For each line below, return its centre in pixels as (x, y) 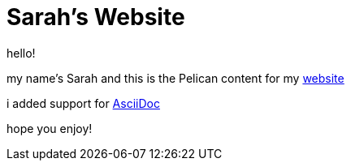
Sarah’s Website (96, 17)
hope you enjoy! (50, 128)
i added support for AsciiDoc (83, 103)
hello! (21, 53)
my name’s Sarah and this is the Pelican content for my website (175, 78)
